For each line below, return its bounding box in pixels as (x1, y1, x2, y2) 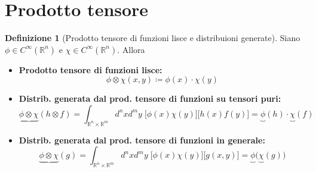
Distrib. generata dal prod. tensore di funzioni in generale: (19, 133, 265, 146)
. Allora (117, 43, 145, 55)
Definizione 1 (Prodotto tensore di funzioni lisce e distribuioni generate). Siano (5, 32, 300, 44)
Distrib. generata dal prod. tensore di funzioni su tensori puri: (19, 92, 281, 105)
